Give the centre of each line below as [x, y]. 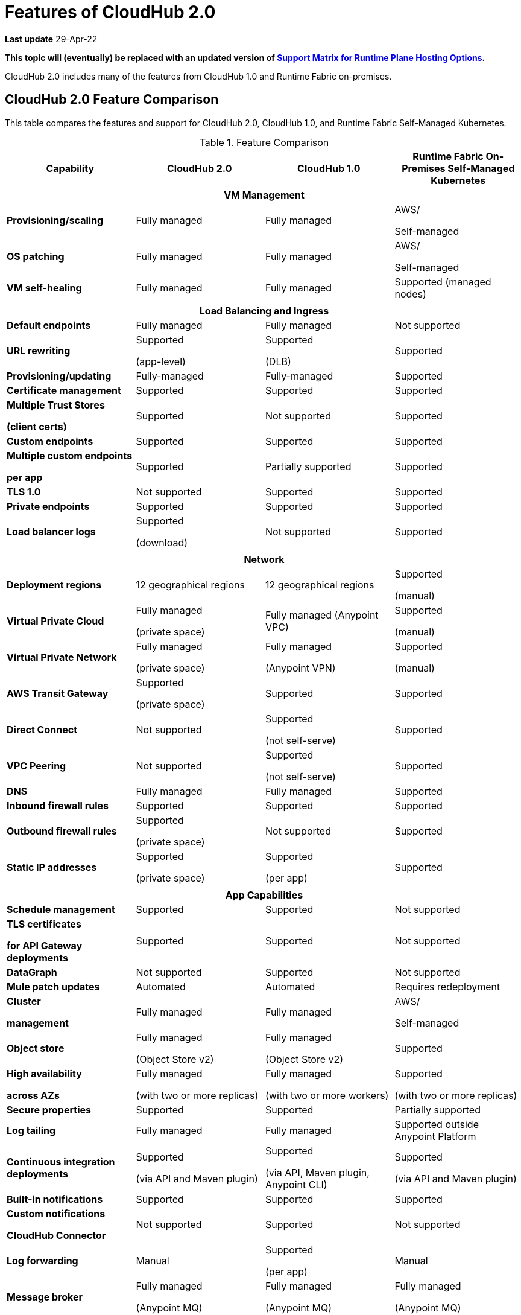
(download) [162, 542]
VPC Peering [36, 766]
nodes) [410, 294]
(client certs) [37, 426]
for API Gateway [45, 945]
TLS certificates [44, 924]
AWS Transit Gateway [58, 693]
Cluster [24, 1001]
